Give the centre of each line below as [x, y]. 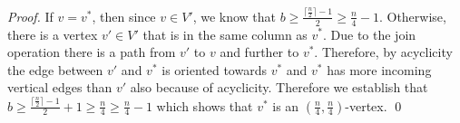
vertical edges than [60, 87]
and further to [259, 52]
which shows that [205, 105]
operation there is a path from [92, 52]
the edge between [55, 69]
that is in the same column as [225, 34]
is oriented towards [214, 69]
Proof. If [30, 16]
